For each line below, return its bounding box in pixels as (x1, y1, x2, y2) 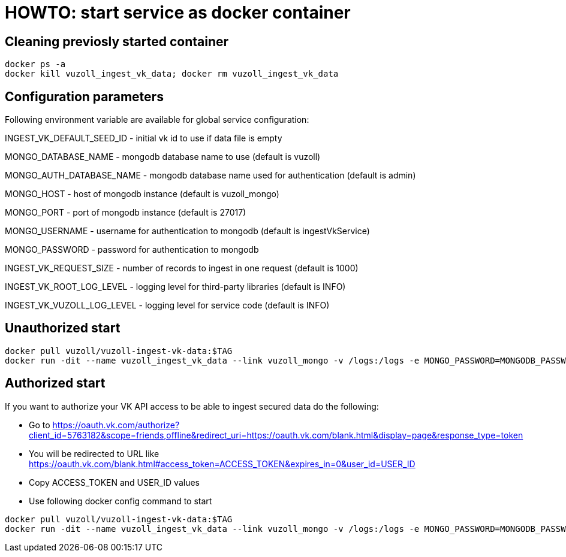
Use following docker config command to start (29, 495, 212, 506)
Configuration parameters (5, 89, 164, 104)
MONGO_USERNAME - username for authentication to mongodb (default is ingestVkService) (5, 226, 370, 237)
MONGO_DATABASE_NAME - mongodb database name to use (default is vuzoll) (5, 152, 321, 162)
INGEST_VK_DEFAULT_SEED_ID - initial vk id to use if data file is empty (5, 133, 282, 144)
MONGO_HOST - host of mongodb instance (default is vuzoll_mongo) (5, 189, 279, 199)
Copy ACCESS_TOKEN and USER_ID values (29, 477, 200, 488)
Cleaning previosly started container (5, 34, 229, 49)
